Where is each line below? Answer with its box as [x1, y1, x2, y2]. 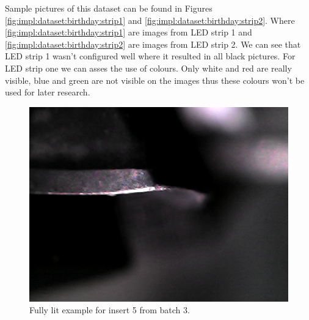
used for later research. [5, 86, 90, 99]
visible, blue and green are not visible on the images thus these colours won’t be [5, 73, 305, 86]
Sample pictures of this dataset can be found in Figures [5, 2, 213, 14]
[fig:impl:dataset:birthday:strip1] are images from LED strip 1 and [5, 26, 252, 39]
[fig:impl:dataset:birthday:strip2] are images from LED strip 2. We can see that [5, 37, 301, 50]
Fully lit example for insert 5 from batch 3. [29, 303, 190, 316]
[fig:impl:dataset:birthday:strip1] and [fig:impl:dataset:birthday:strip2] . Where [5, 13, 295, 26]
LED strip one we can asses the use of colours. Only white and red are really [5, 61, 292, 74]
